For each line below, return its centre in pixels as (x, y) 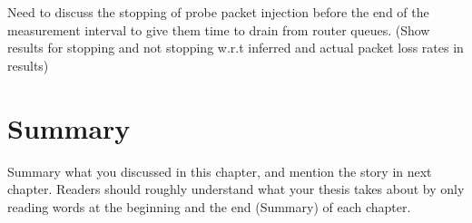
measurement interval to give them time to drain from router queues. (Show (219, 29)
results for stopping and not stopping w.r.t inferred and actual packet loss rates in (236, 48)
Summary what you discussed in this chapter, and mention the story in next (220, 171)
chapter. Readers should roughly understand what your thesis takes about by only (236, 189)
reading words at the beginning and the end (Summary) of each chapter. (209, 206)
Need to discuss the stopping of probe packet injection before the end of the (218, 12)
